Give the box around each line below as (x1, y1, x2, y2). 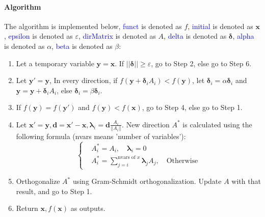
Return (16, 203, 38, 213)
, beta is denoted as (51, 40, 113, 51)
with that (231, 176, 261, 186)
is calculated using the (182, 119, 252, 129)
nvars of (118, 155, 136, 160)
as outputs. (70, 203, 105, 213)
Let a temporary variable (16, 58, 94, 68)
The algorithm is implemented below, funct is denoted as (4, 20, 182, 31)
